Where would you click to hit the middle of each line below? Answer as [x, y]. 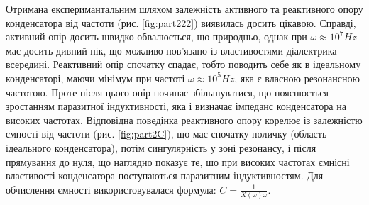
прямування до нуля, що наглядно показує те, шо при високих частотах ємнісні [178, 161]
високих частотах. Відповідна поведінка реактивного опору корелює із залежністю [184, 120]
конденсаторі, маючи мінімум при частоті [95, 78]
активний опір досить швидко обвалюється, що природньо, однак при [156, 37]
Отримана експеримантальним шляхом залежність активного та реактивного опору [184, 9]
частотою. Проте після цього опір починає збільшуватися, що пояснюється [167, 92]
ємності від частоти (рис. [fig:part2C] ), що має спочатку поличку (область [166, 134]
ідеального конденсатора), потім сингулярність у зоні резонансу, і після [161, 147]
